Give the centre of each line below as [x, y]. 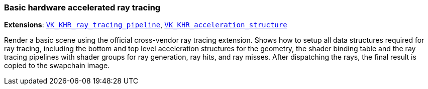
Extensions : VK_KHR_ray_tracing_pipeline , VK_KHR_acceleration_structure [146, 25]
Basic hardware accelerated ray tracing [82, 7]
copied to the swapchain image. [57, 66]
